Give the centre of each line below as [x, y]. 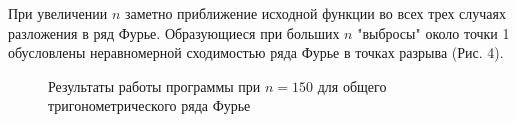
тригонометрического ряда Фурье [149, 105]
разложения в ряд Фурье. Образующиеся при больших [174, 32]
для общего [352, 85]
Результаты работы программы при [154, 85]
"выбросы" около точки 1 [433, 32]
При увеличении [58, 13]
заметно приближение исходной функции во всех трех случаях [315, 13]
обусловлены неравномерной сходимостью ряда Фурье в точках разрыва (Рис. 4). [256, 52]
